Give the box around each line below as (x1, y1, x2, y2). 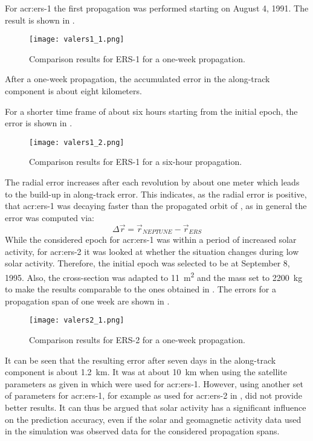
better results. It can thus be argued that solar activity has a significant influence (5, 401, 306, 413)
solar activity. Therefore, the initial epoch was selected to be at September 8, (5, 257, 290, 269)
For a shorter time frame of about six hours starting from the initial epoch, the (5, 105, 298, 117)
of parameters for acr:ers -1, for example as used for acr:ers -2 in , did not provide (5, 389, 302, 402)
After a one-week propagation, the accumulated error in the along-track (5, 72, 270, 85)
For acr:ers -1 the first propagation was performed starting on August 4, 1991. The (5, 2, 309, 14)
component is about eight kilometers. (5, 85, 142, 97)
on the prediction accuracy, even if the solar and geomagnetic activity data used (5, 413, 302, 425)
